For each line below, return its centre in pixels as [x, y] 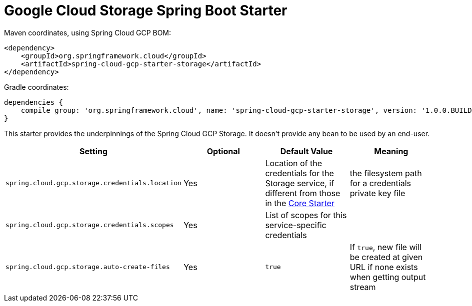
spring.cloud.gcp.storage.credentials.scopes [90, 225]
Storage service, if [300, 183]
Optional [223, 151]
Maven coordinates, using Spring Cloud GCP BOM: [88, 32]
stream [363, 287]
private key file [377, 193]
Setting [94, 151]
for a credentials [380, 183]
